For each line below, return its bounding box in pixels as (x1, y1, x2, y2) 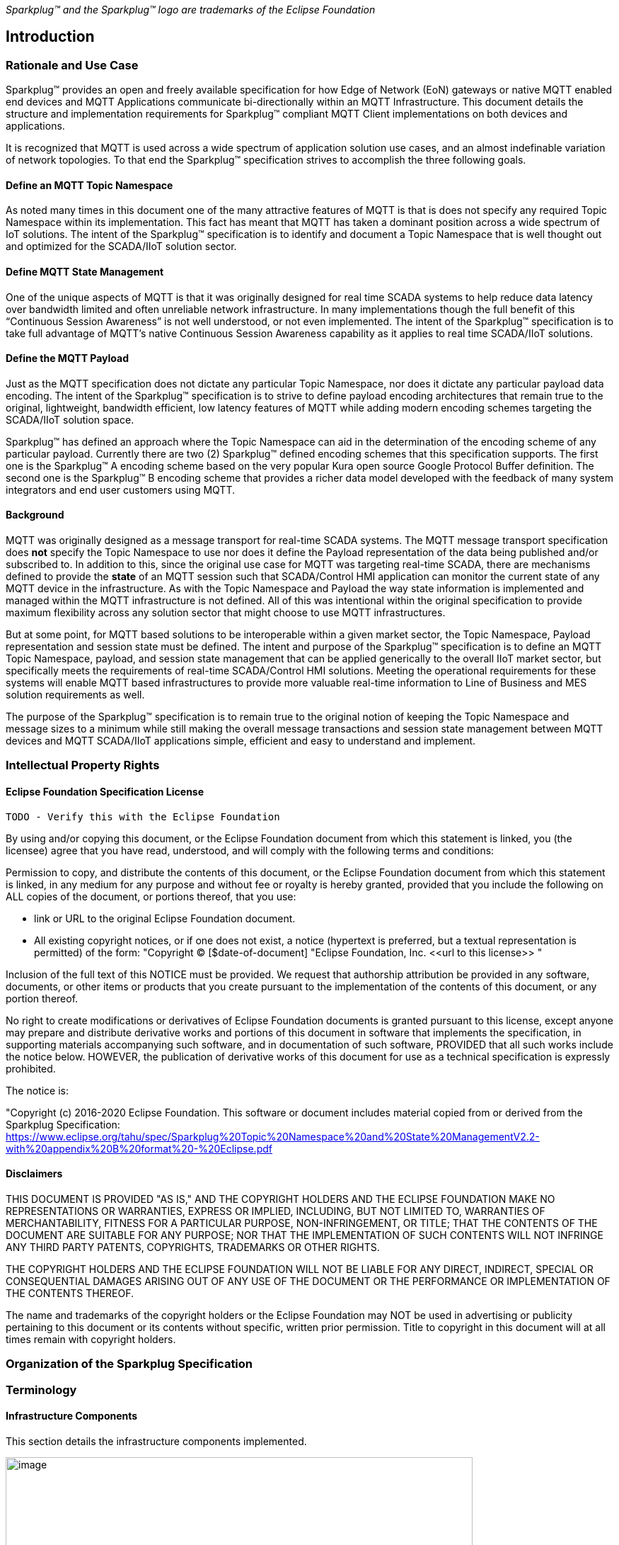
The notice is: (6, 1084, 69, 1097)
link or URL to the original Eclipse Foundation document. (34, 912, 296, 924)
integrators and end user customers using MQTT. (6, 483, 235, 496)
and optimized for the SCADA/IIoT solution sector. (6, 240, 237, 253)
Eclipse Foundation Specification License (6, 786, 204, 798)
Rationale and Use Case (6, 57, 139, 72)
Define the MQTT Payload (6, 352, 129, 365)
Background (6, 509, 64, 521)
